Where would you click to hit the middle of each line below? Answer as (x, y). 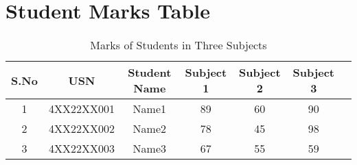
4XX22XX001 (81, 109)
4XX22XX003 (81, 149)
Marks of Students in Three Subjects (178, 45)
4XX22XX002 (81, 129)
